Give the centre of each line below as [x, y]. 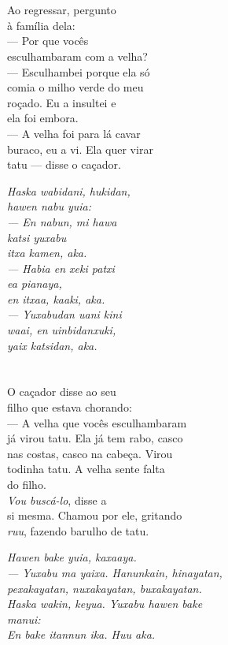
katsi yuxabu [37, 237]
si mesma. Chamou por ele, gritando [95, 515]
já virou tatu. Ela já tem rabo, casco [95, 438]
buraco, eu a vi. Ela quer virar [80, 149]
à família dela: [41, 25]
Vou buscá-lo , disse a [57, 500]
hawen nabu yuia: [49, 206]
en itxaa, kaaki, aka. [56, 298]
